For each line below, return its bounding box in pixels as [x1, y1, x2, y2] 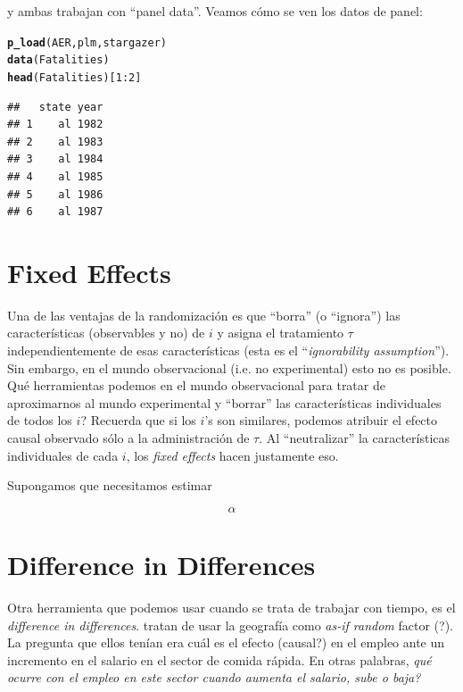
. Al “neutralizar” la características [259, 429, 451, 446]
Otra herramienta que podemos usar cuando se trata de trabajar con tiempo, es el [7, 597, 456, 616]
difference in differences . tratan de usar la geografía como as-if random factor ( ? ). [7, 615, 453, 634]
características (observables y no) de [7, 323, 205, 342]
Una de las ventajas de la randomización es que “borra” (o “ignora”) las [7, 305, 401, 324]
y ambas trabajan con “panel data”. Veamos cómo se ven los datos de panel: [7, 2, 423, 20]
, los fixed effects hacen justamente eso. [126, 446, 339, 464]
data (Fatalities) [7, 54, 110, 67]
